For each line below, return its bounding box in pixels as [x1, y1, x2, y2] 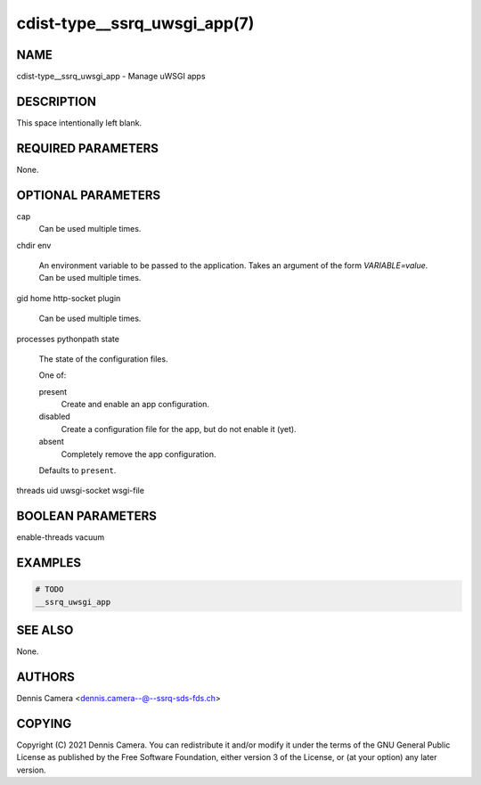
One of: [38, 370, 67, 380]
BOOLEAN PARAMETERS [16, 509, 158, 524]
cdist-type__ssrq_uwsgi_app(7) [16, 13, 255, 33]
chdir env [16, 240, 52, 250]
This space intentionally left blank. [16, 117, 143, 128]
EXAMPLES [16, 555, 82, 570]
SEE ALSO [16, 623, 74, 638]
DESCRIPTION [16, 94, 97, 109]
